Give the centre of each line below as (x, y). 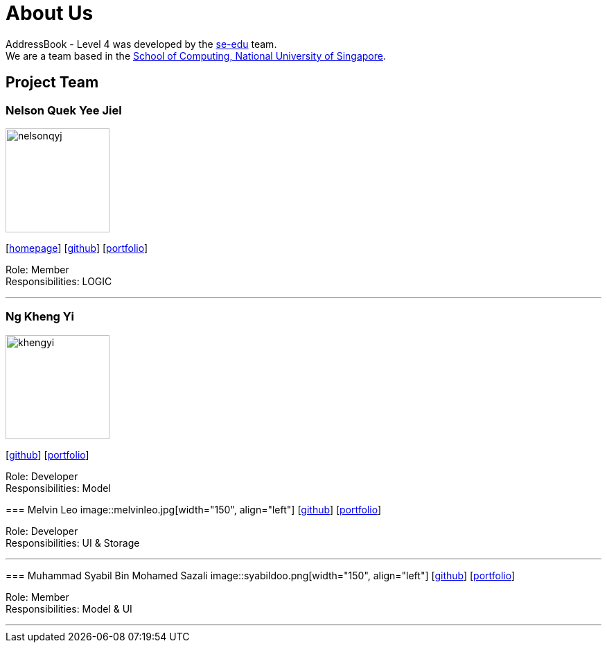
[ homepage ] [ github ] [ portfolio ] (77, 248)
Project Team (52, 83)
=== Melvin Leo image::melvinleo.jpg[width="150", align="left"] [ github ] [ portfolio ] (194, 509)
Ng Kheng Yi (40, 317)
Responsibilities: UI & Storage (73, 543)
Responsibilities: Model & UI (69, 608)
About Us (50, 13)
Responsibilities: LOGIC (59, 281)
